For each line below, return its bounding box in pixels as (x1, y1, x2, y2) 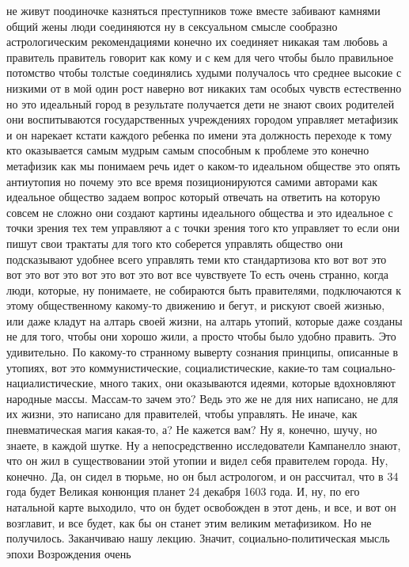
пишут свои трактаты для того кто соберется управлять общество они (6, 234, 343, 251)
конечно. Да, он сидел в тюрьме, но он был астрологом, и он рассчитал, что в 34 (6, 467, 399, 484)
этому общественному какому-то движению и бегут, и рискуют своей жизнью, (6, 297, 385, 314)
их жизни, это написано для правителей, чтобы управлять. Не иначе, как (6, 405, 358, 422)
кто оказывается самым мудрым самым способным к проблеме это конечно (6, 142, 369, 158)
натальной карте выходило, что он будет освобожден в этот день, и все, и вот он (6, 499, 396, 515)
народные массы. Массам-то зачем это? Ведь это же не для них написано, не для (6, 390, 399, 406)
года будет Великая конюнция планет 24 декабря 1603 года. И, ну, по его (6, 483, 360, 500)
